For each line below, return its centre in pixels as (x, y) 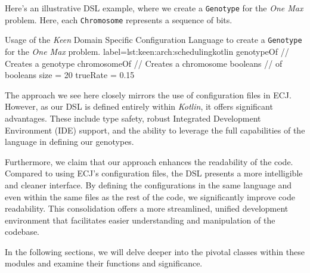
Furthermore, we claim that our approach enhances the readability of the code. (149, 161)
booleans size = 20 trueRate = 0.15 (70, 75)
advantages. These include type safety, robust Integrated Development (133, 118)
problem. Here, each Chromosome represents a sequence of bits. (119, 19)
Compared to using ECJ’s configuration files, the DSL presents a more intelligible (154, 173)
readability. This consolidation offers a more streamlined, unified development (147, 208)
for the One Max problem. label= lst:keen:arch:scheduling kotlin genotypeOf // (147, 51)
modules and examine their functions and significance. (104, 263)
